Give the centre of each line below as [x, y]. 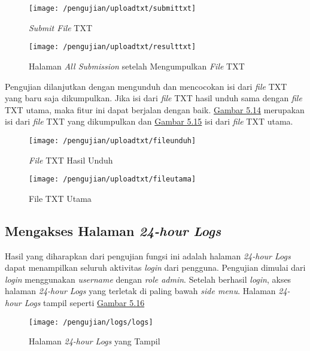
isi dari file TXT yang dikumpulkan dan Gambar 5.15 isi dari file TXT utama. [149, 121]
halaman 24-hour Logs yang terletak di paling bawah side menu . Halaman [140, 291]
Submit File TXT [61, 27]
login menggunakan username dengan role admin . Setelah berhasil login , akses [148, 279]
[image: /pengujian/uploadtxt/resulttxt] [113, 47]
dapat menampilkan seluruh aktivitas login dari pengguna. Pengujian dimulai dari [155, 267]
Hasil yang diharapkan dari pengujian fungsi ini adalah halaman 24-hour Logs [148, 255]
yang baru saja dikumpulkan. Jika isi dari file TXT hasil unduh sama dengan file [154, 98]
